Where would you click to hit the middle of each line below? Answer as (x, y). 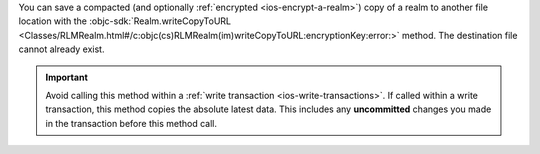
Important (67, 77)
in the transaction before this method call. (131, 123)
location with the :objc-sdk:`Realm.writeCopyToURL (125, 21)
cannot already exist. (61, 49)
